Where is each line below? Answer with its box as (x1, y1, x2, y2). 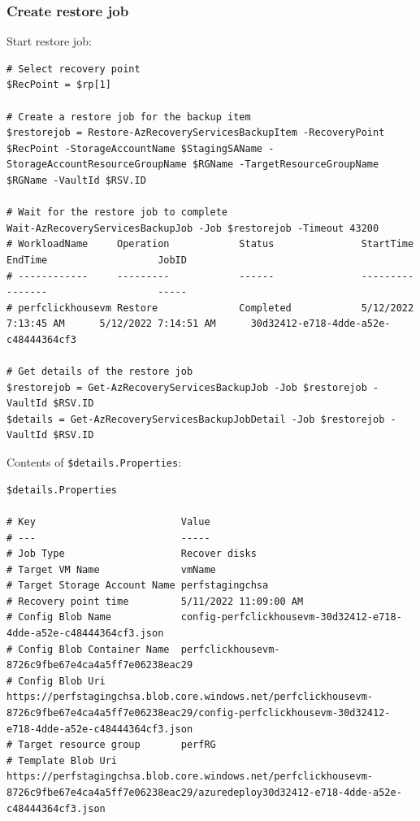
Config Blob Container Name (18, 643, 170, 655)
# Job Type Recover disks (6, 548, 257, 560)
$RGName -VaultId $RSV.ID (6, 174, 146, 186)
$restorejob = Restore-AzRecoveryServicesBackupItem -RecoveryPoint (6, 127, 385, 139)
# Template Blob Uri (6, 754, 118, 767)
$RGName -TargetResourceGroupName (193, 159, 379, 171)
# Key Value (6, 515, 210, 528)
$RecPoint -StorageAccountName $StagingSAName (6, 142, 262, 154)
